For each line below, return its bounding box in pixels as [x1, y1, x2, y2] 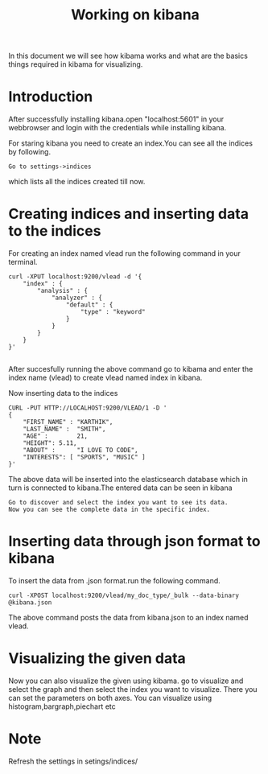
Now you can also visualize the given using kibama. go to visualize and [8, 676, 244, 685]
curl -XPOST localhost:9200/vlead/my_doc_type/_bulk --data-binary [8, 591, 240, 599]
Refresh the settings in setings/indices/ [8, 756, 138, 766]
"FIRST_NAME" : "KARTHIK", [23, 418, 113, 426]
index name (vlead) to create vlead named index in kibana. [8, 373, 203, 383]
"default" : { [65, 301, 113, 309]
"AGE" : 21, [23, 432, 89, 440]
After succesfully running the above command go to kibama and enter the [8, 364, 254, 374]
